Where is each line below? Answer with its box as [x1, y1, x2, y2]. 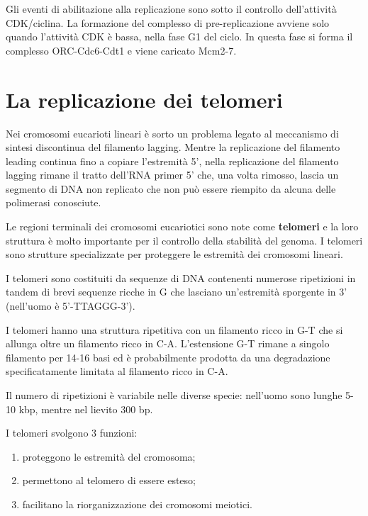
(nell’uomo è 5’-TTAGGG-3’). [6, 298, 135, 313]
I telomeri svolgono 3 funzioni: [6, 425, 138, 440]
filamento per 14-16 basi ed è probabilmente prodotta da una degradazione [6, 349, 330, 364]
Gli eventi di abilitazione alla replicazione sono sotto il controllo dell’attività [6, 1, 337, 16]
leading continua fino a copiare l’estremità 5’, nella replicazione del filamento [6, 153, 339, 168]
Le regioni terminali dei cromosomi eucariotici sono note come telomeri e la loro [6, 219, 359, 234]
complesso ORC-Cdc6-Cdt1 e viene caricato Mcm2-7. [6, 43, 237, 57]
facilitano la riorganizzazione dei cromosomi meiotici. [22, 496, 252, 511]
